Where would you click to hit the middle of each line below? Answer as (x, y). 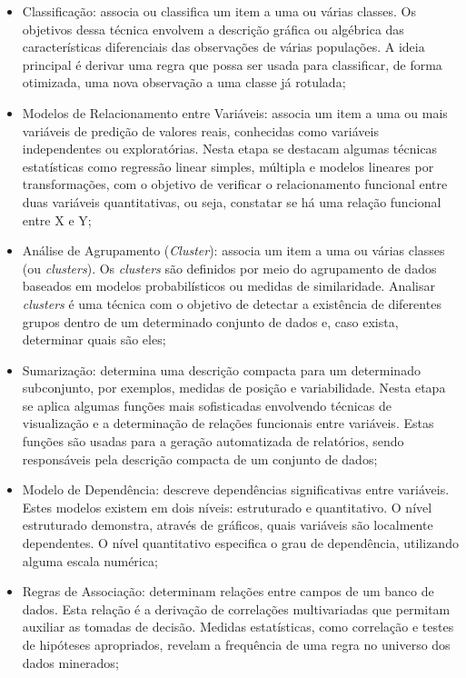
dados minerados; (70, 662)
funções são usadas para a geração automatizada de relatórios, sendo (213, 441)
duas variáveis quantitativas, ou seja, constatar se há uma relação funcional (232, 201)
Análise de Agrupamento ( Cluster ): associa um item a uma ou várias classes (233, 250)
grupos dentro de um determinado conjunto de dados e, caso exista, (210, 321)
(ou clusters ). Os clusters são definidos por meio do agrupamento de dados (229, 268)
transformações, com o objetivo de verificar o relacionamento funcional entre (235, 184)
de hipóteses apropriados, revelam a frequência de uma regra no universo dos (236, 644)
